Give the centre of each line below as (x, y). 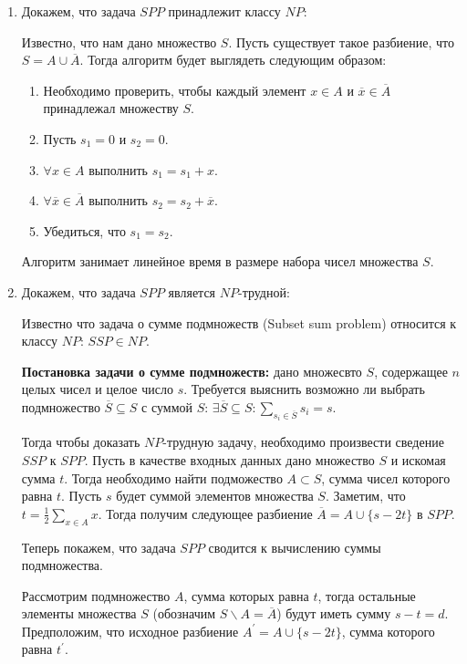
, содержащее (411, 371)
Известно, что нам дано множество (119, 41)
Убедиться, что (84, 230)
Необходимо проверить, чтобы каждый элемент (175, 90)
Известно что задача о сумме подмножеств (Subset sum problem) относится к (239, 322)
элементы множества (79, 613)
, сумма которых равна (246, 595)
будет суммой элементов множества (215, 496)
